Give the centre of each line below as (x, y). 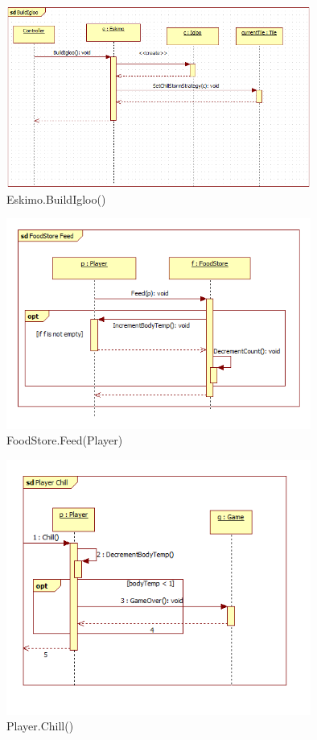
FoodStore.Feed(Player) (65, 440)
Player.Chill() (40, 726)
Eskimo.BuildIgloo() (56, 198)
